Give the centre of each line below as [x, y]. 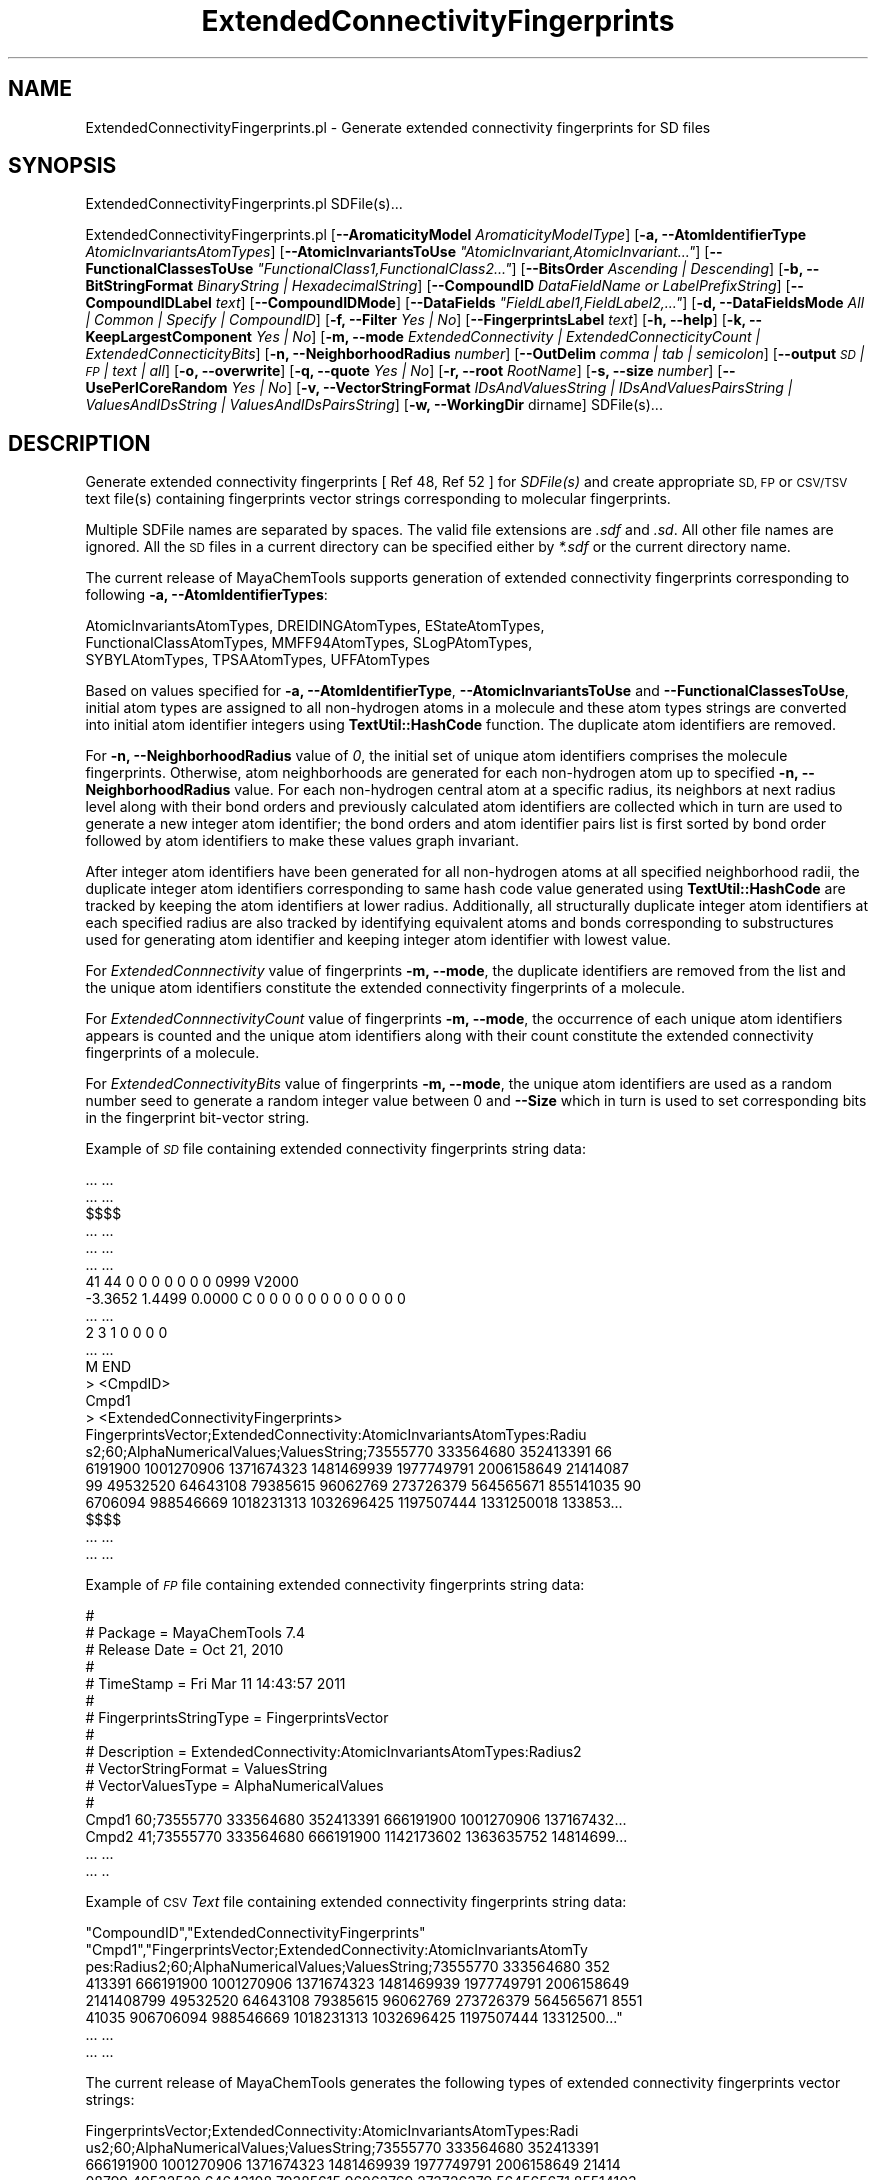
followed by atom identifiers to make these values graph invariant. [302, 841]
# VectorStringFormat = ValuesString [206, 1769]
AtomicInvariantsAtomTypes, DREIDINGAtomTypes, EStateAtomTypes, [315, 626]
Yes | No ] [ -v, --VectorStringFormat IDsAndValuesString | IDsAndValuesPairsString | [512, 388]
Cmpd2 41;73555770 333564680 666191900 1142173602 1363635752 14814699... [356, 1837]
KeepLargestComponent [168, 337]
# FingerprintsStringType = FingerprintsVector [237, 1718]
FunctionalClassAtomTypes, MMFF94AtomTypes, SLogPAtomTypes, [309, 643]
